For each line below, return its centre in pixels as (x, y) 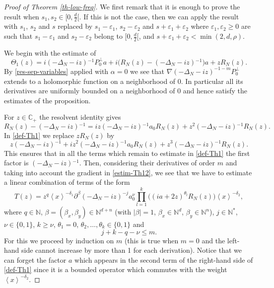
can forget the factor (35, 259)
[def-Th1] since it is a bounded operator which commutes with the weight (116, 269)
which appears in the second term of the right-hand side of (164, 259)
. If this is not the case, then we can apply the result (159, 16)
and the (213, 240)
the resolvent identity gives (80, 117)
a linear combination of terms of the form (67, 182)
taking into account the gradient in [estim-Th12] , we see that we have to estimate (128, 172)
